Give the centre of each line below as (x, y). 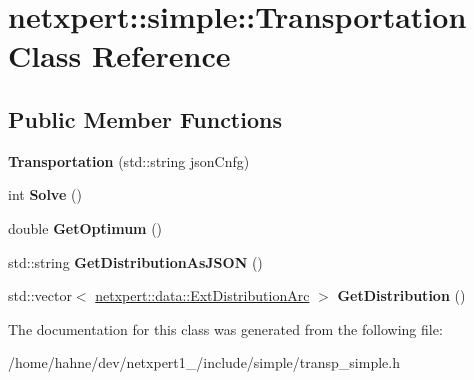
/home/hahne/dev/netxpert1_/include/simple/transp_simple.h (204, 362)
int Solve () (45, 194)
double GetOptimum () (85, 227)
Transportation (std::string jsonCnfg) (129, 160)
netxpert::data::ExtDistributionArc (202, 295)
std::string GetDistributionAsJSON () (135, 261)
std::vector (40, 295)
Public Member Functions (145, 118)
